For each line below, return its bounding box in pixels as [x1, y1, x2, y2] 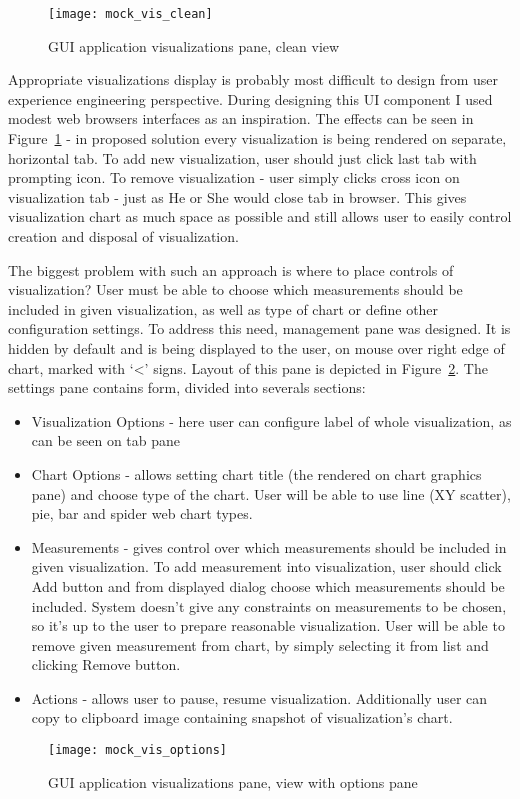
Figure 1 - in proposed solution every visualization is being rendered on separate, [8, 128, 507, 149]
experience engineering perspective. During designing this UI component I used [8, 88, 493, 109]
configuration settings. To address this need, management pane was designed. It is [8, 318, 511, 339]
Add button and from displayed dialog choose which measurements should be [31, 575, 505, 596]
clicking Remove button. [31, 654, 181, 675]
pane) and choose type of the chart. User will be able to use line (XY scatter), [31, 483, 511, 504]
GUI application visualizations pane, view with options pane [48, 771, 418, 792]
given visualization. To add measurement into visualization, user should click [31, 556, 502, 577]
